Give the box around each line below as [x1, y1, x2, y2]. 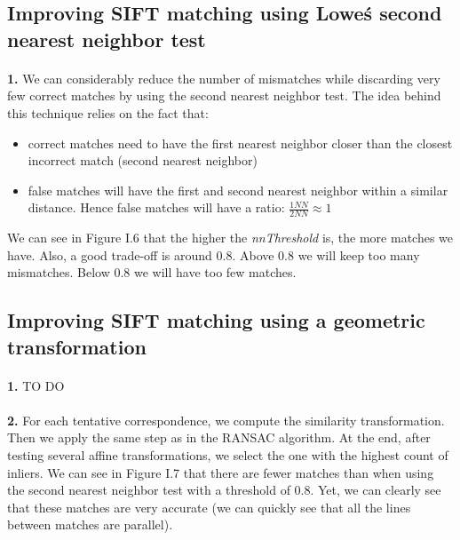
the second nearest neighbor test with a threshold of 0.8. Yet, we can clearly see [7, 480, 441, 499]
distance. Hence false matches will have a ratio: [28, 198, 285, 217]
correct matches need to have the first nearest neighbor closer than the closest [28, 133, 453, 152]
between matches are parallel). [7, 515, 173, 534]
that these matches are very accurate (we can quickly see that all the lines [7, 497, 411, 516]
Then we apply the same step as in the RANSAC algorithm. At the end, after [7, 428, 431, 447]
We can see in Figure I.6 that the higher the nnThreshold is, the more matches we [7, 228, 454, 247]
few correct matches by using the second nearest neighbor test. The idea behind [7, 86, 441, 105]
